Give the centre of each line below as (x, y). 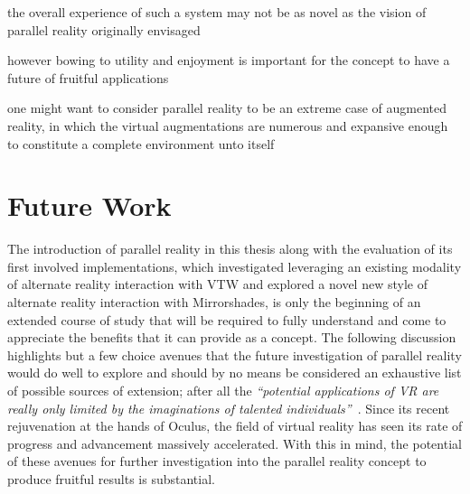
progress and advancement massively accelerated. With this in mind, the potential (235, 443)
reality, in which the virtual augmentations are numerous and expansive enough (228, 125)
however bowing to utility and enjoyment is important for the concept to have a (229, 60)
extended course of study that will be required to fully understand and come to (227, 319)
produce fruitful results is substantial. (111, 479)
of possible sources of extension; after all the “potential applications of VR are (223, 391)
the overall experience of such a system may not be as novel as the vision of (217, 12)
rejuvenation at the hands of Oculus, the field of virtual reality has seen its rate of (235, 426)
